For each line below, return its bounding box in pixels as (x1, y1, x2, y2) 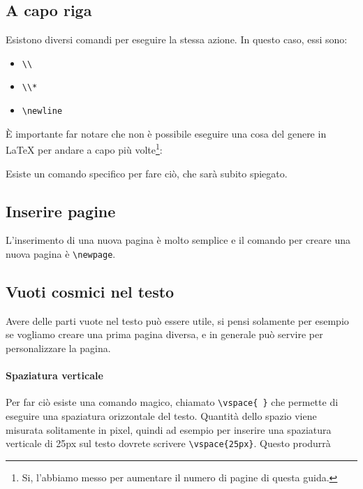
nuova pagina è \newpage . (6, 247, 116, 261)
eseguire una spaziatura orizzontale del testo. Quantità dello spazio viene (6, 409, 317, 423)
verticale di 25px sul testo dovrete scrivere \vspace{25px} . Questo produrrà (6, 436, 331, 451)
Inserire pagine (6, 200, 116, 221)
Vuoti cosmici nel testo (6, 281, 175, 302)
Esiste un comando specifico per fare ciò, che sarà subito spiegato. (6, 166, 288, 180)
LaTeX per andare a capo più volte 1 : (6, 140, 163, 157)
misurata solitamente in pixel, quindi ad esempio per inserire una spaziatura (6, 422, 332, 437)
